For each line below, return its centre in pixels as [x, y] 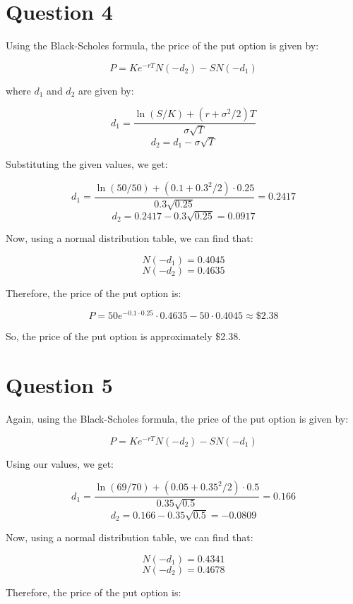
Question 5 [59, 385]
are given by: [106, 90]
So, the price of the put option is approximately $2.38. [124, 336]
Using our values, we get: [60, 463]
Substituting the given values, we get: [87, 164]
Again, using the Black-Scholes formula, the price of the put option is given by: [177, 419]
